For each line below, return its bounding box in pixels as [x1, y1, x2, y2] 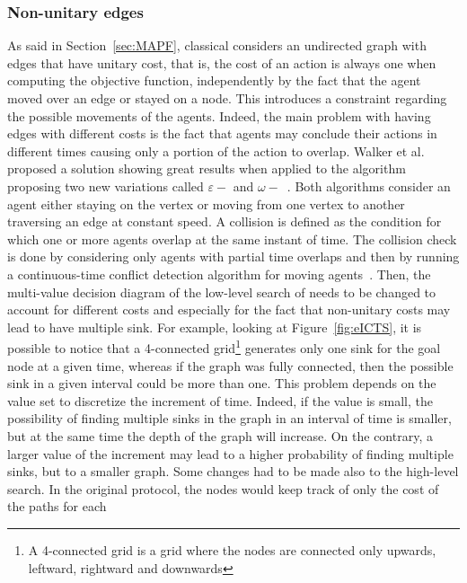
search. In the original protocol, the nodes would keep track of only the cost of [7, 479, 439, 498]
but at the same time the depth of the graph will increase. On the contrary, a [7, 426, 433, 445]
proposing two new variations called [7, 176, 204, 195]
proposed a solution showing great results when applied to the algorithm [7, 159, 406, 178]
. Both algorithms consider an [286, 176, 451, 195]
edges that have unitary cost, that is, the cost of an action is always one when [7, 53, 436, 72]
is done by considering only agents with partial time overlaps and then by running [7, 247, 460, 266]
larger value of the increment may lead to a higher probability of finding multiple [7, 444, 454, 463]
